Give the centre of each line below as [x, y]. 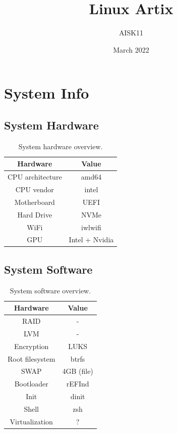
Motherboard [35, 202]
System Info [47, 93]
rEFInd [78, 384]
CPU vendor [35, 189]
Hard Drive [35, 214]
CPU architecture [35, 177]
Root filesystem [32, 358]
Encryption [32, 346]
